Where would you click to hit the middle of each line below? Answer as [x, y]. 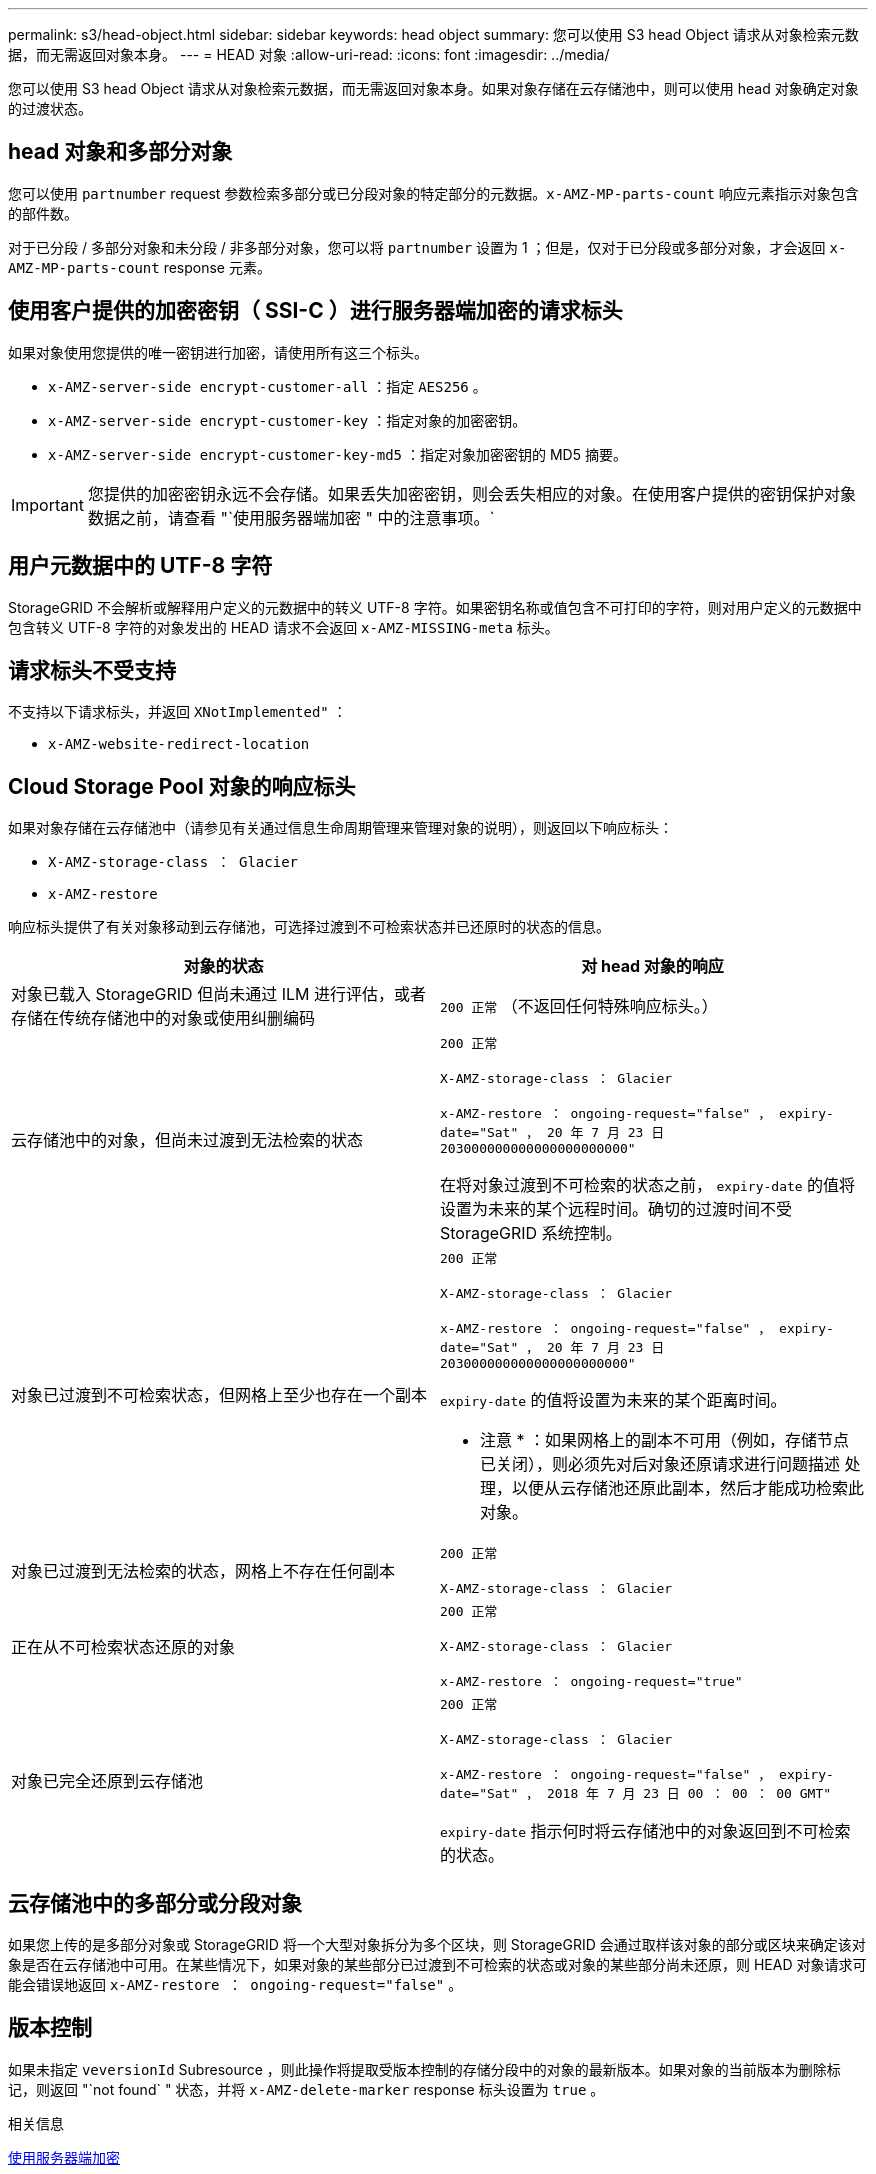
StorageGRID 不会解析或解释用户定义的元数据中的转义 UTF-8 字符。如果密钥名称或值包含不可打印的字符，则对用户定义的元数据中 [435, 607]
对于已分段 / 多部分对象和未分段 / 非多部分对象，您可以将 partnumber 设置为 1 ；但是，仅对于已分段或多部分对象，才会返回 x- [427, 247]
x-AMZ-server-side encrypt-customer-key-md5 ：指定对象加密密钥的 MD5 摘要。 [337, 454]
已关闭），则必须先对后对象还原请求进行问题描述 [660, 1464]
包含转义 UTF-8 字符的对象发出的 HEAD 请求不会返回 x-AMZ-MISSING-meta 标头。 [283, 627]
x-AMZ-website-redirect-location [179, 744]
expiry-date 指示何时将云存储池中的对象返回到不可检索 [645, 1831]
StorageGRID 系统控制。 [531, 1233]
